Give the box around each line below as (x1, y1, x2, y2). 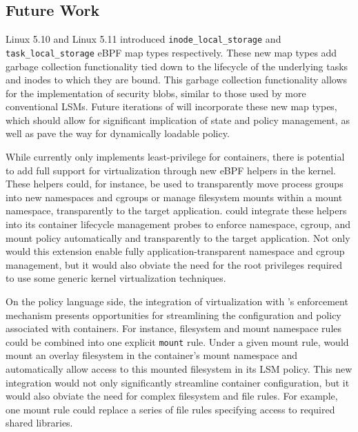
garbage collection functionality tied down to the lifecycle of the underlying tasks (6, 59, 348, 73)
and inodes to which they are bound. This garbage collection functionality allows (6, 72, 348, 87)
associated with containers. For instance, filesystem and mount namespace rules (6, 321, 342, 336)
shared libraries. (6, 415, 73, 430)
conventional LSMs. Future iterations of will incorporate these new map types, (6, 99, 337, 114)
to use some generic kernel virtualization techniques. (6, 271, 226, 285)
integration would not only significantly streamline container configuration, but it (6, 375, 350, 389)
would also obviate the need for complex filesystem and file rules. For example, (6, 389, 338, 403)
